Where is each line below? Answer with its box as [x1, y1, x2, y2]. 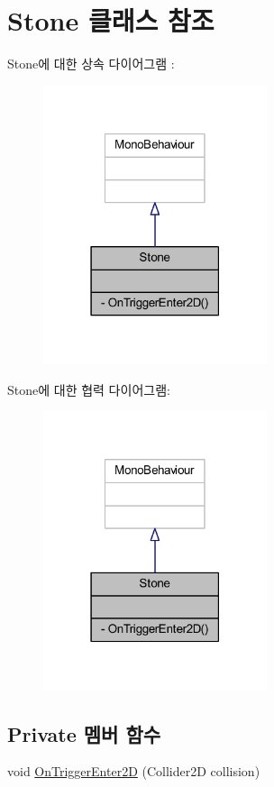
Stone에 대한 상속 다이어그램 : [7, 54, 175, 73]
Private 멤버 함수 [7, 719, 161, 747]
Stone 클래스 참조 [7, 2, 215, 39]
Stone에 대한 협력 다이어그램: [7, 380, 170, 398]
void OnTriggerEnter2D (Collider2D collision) [7, 762, 260, 781]
